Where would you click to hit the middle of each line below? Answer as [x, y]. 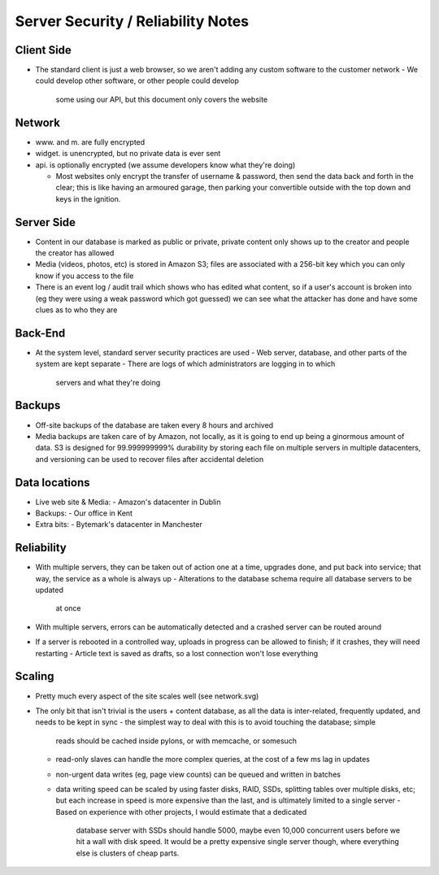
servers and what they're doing [108, 382]
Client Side [43, 50]
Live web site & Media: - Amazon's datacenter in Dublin [128, 502]
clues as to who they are [76, 310]
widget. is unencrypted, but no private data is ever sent [128, 154]
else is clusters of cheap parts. [128, 853]
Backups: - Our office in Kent [84, 513]
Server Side [46, 222]
